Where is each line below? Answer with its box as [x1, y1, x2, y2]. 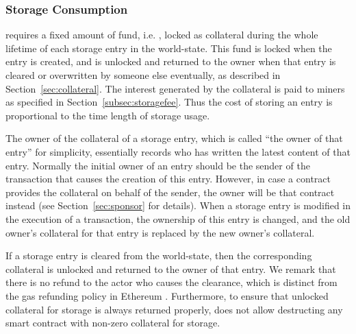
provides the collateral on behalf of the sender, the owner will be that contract [5, 184, 335, 199]
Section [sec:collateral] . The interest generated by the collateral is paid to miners [5, 81, 345, 95]
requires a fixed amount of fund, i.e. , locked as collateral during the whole [5, 27, 318, 42]
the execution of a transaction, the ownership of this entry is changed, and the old [5, 211, 351, 226]
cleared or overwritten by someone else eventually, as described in [5, 68, 281, 82]
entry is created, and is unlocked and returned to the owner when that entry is [5, 54, 336, 69]
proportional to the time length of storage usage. [5, 108, 210, 122]
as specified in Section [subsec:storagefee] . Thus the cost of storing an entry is [5, 95, 333, 109]
